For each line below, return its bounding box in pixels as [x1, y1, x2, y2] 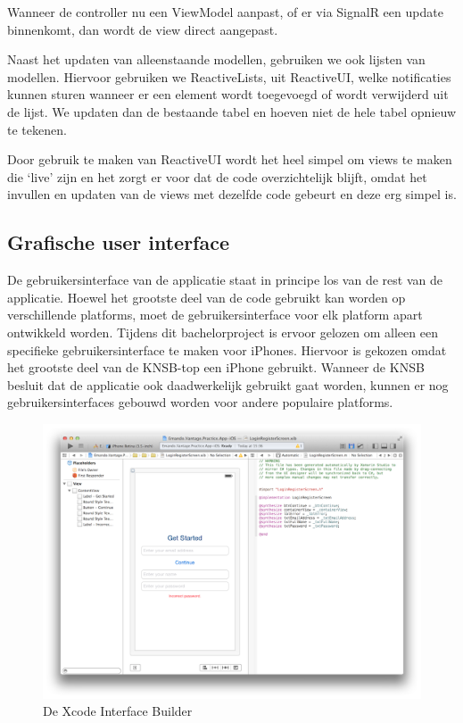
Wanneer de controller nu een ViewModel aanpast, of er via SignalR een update [7, 3, 443, 21]
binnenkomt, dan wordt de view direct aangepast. [7, 20, 278, 38]
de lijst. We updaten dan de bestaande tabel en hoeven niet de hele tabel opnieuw [7, 102, 457, 120]
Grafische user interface [7, 229, 229, 256]
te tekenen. [7, 120, 67, 138]
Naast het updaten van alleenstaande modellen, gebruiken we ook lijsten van [7, 50, 426, 69]
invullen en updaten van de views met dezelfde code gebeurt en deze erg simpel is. [7, 185, 457, 204]
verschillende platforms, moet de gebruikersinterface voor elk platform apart [7, 305, 423, 324]
